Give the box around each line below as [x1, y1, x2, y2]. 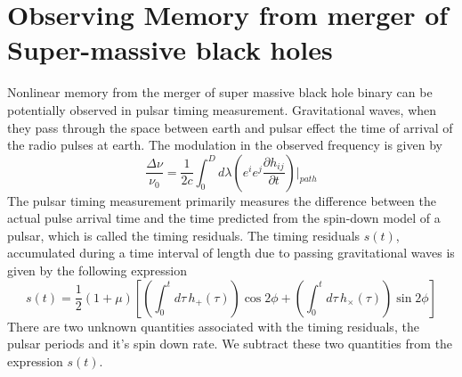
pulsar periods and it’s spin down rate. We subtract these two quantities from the [7, 334, 453, 353]
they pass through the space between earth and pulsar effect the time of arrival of [7, 118, 453, 136]
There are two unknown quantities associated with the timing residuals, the [7, 316, 419, 335]
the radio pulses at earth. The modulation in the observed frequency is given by [7, 135, 442, 154]
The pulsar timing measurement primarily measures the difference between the [7, 191, 436, 209]
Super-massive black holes [7, 31, 333, 68]
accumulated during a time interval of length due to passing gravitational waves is [7, 243, 455, 262]
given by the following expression [7, 261, 188, 280]
